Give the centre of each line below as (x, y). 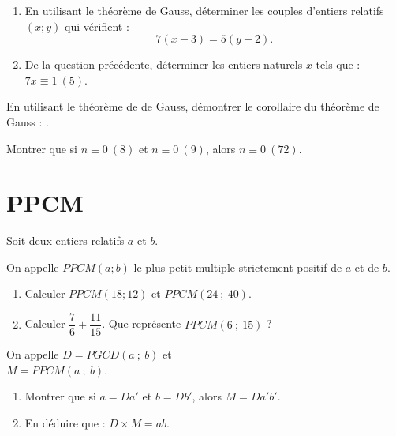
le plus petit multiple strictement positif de (238, 267)
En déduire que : (65, 422)
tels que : (338, 64)
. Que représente (142, 323)
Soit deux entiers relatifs (65, 241)
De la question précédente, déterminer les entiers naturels (164, 64)
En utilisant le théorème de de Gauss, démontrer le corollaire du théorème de (193, 106)
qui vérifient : (97, 26)
